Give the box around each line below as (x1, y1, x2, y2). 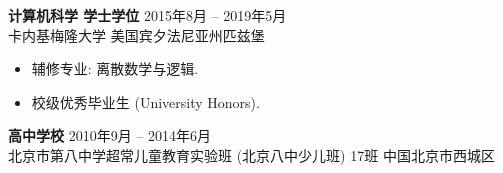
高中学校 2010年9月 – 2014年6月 (8, 125, 211, 146)
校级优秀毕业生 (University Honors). (31, 91, 260, 112)
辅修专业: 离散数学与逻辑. (31, 58, 199, 79)
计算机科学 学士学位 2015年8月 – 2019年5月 (8, 5, 287, 25)
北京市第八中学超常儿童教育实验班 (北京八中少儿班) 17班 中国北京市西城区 (8, 144, 495, 165)
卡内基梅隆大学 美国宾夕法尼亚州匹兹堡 (8, 24, 265, 45)
